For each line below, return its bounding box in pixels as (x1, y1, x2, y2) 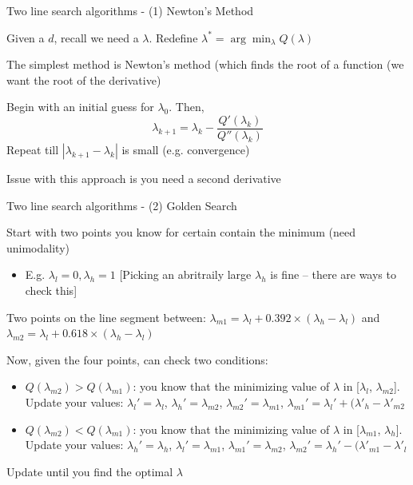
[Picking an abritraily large (119, 266, 252, 283)
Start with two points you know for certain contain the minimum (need (6, 224, 355, 241)
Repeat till (6, 141, 59, 158)
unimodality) (6, 239, 69, 256)
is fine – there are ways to (270, 266, 396, 283)
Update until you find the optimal (6, 463, 173, 479)
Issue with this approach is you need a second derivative (6, 170, 281, 187)
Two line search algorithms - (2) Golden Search (6, 197, 237, 213)
